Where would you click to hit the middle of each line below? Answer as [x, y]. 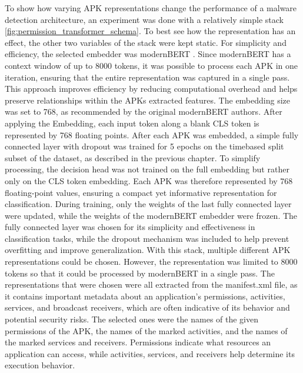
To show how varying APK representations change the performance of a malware [151, 8]
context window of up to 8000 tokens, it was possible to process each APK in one [151, 65]
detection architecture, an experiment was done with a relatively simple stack [144, 19]
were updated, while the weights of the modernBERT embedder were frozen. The [151, 215]
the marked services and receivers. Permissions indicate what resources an [138, 342]
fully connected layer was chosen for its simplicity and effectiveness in [130, 227]
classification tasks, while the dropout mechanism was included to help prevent [147, 238]
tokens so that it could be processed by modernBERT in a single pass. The [140, 273]
